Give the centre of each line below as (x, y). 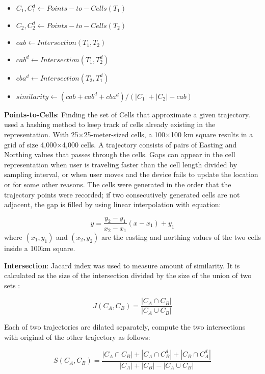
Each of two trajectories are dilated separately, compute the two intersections (125, 327)
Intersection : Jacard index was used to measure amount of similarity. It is (122, 265)
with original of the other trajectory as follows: (77, 337)
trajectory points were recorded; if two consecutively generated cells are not (122, 194)
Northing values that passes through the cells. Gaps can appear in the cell (120, 154)
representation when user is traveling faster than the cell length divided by (121, 164)
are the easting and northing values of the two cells (181, 237)
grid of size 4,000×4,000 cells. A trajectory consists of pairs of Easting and (121, 144)
